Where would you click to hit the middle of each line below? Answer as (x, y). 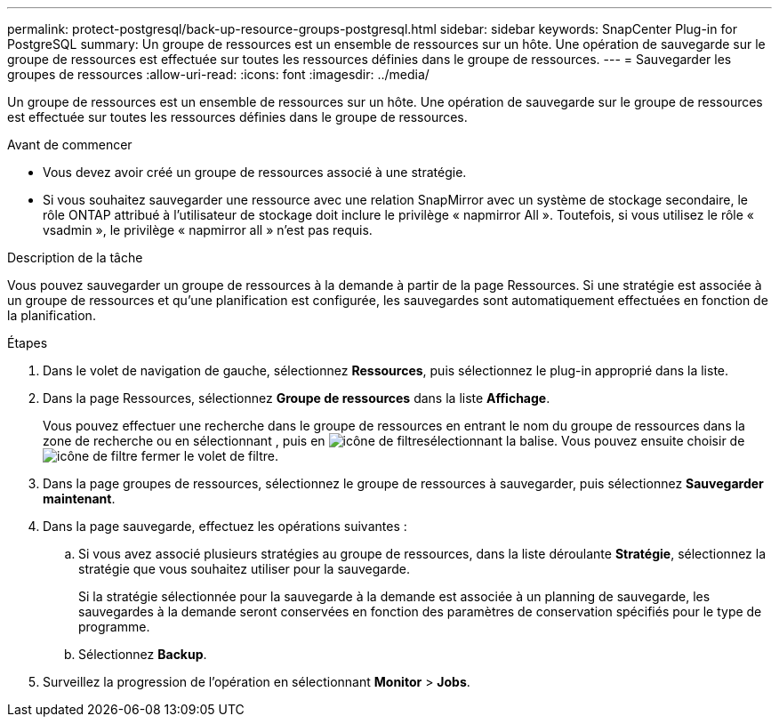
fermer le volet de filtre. (209, 456)
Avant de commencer (70, 145)
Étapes (28, 343)
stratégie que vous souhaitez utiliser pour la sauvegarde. (244, 569)
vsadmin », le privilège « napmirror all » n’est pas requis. (208, 230)
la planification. (52, 315)
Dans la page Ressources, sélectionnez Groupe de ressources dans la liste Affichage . (297, 398)
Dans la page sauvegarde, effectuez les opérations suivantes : (225, 526)
